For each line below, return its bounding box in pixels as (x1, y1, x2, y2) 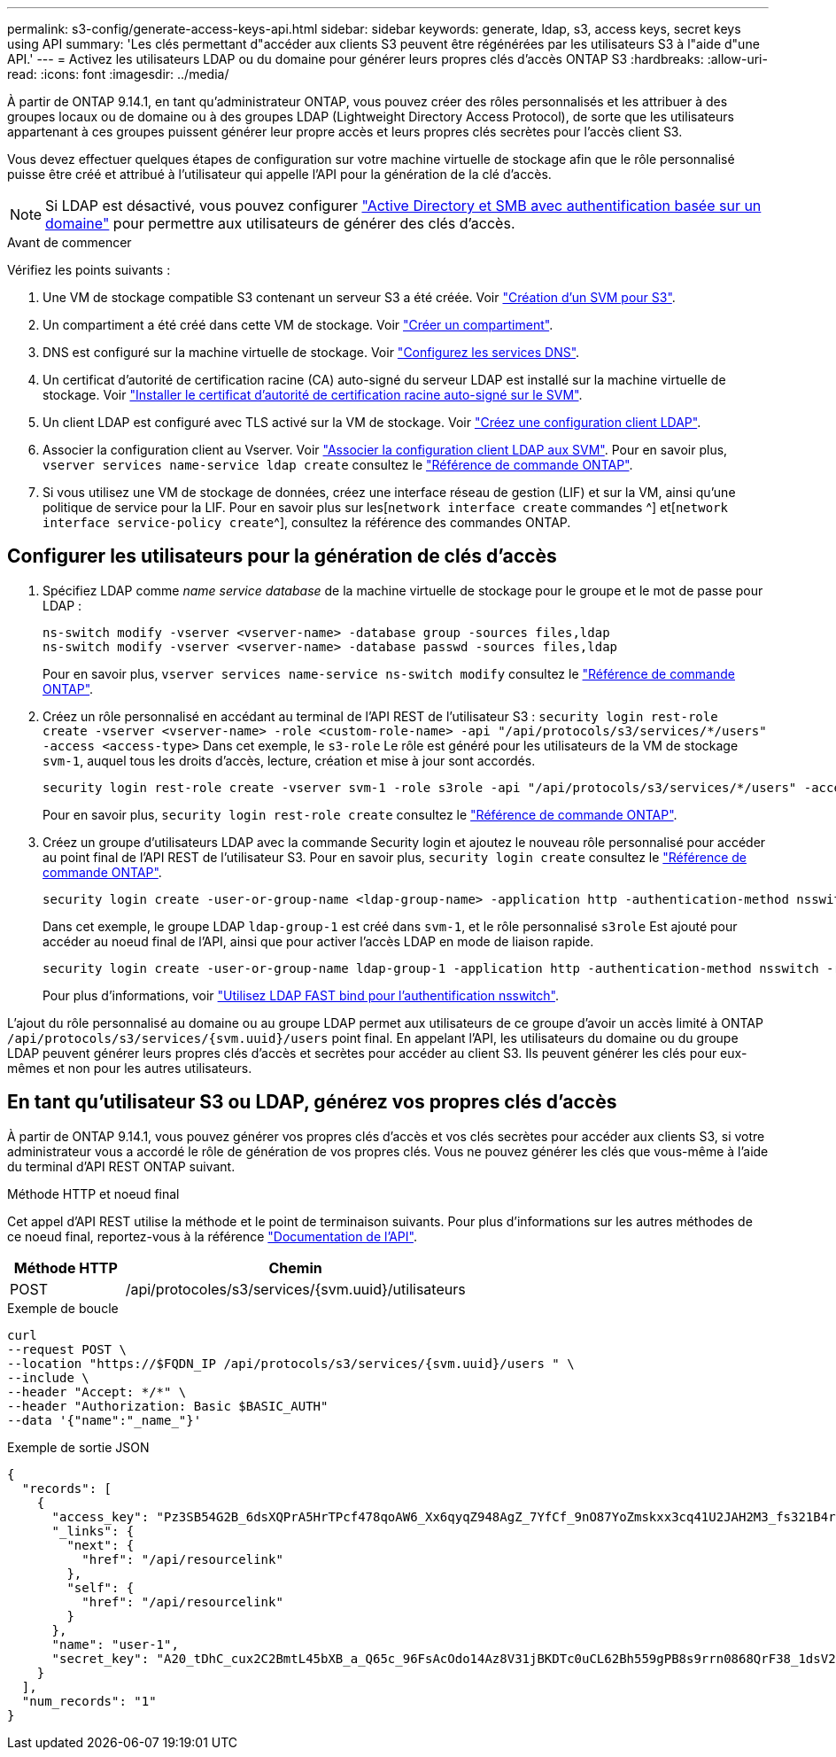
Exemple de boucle (7, 1300, 119, 1316)
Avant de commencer (7, 235, 132, 250)
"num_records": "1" (21, 1693, 157, 1708)
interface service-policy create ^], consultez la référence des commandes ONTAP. (43, 515, 571, 530)
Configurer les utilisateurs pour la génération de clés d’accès (7, 545, 557, 568)
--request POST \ (7, 1341, 127, 1357)
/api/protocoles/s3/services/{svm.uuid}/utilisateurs (125, 1279, 466, 1298)
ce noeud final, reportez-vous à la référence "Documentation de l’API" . (7, 1228, 417, 1244)
